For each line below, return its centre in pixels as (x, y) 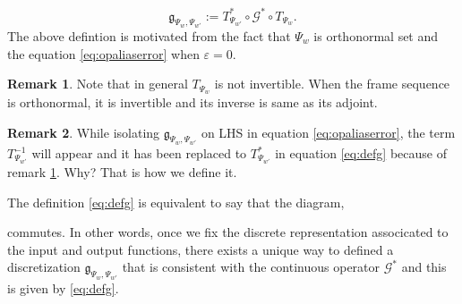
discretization (44, 267)
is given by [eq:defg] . (63, 287)
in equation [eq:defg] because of (361, 153)
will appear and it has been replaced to (139, 153)
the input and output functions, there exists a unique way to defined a (201, 249)
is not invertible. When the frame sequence (332, 84)
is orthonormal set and (376, 35)
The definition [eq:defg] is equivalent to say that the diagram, (176, 202)
